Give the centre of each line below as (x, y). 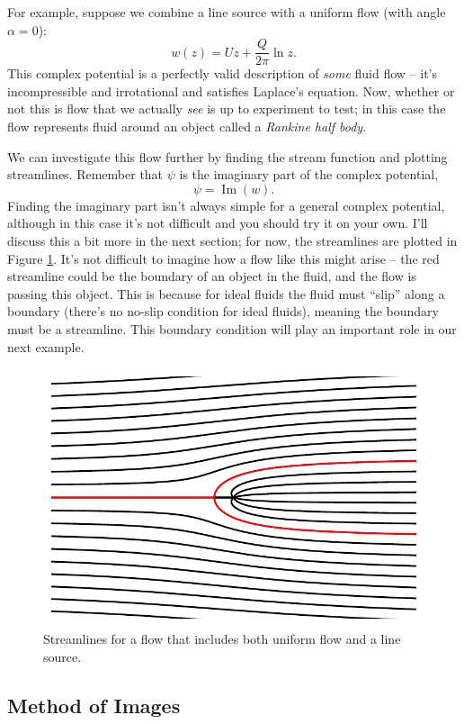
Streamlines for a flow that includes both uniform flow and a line (222, 639)
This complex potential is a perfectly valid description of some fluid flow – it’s (223, 73)
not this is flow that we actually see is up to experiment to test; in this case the (227, 109)
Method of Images (94, 705)
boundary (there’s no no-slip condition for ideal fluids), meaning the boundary (223, 311)
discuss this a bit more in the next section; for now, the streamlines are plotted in (232, 240)
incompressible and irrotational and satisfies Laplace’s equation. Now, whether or (231, 90)
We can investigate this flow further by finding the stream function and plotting (228, 156)
